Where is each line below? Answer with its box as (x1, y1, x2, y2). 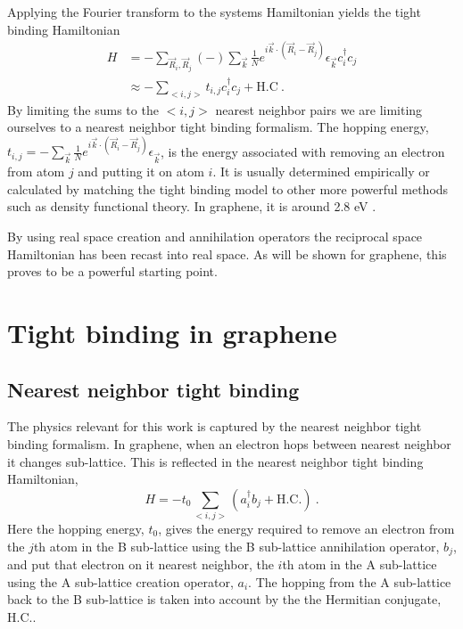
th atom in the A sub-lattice (282, 555, 437, 574)
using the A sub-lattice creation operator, (7, 572, 234, 591)
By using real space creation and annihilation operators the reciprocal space (7, 226, 423, 245)
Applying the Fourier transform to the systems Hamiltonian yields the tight (7, 3, 421, 20)
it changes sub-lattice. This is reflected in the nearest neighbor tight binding (7, 452, 424, 470)
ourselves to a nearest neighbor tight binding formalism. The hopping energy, (7, 118, 429, 136)
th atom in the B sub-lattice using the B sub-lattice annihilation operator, (33, 536, 440, 555)
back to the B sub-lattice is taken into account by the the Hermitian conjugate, (7, 590, 442, 609)
